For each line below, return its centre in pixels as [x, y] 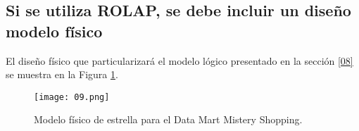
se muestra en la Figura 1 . [62, 74]
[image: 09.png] [72, 97]
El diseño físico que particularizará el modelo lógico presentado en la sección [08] [179, 60]
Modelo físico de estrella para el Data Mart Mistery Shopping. [168, 119]
